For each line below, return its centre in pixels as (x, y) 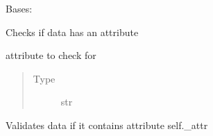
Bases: (19, 8)
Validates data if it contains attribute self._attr (107, 125)
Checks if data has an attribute (72, 32)
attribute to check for (51, 55)
